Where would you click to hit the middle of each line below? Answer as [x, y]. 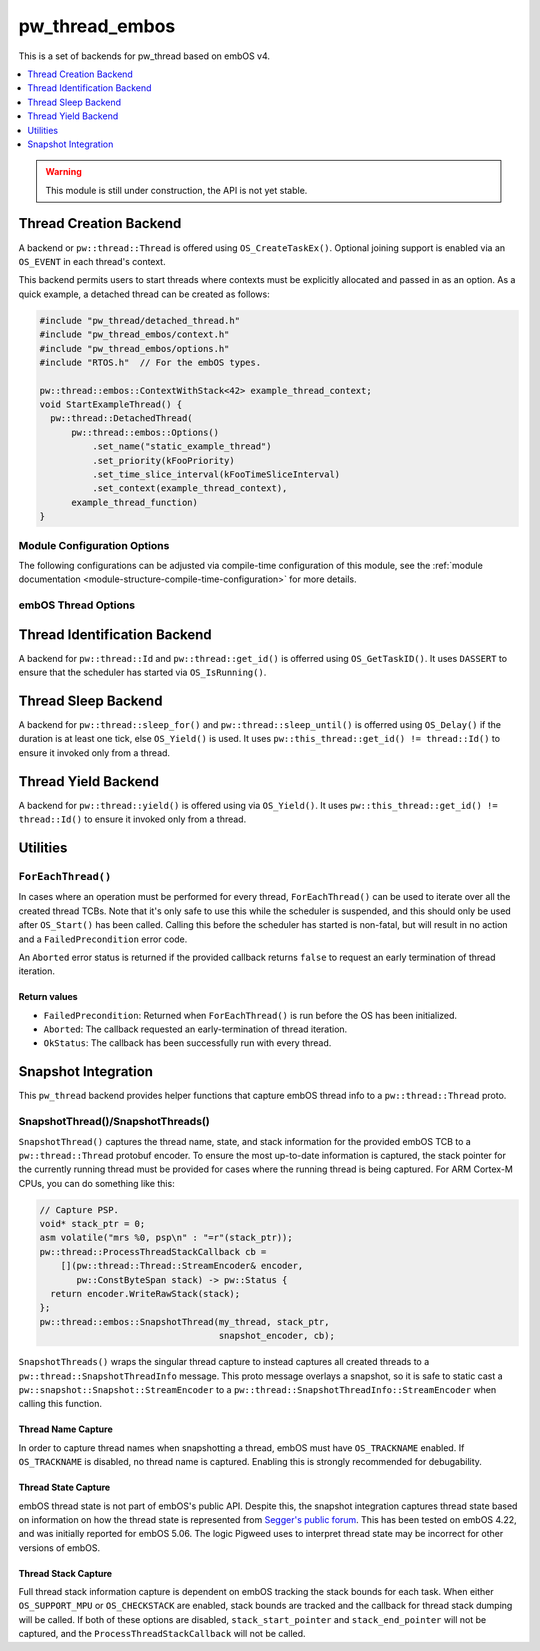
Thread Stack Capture [65, 1573]
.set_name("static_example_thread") [181, 446]
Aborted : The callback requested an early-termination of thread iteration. [195, 1029]
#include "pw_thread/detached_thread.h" [139, 320]
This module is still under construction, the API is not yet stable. [176, 190]
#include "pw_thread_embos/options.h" [134, 348]
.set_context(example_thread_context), [189, 488]
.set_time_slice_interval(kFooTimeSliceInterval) [216, 474]
